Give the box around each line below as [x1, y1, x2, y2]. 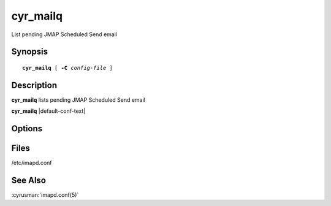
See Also [11, 175, 46, 185]
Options [11, 123, 43, 134]
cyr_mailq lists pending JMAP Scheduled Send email [11, 96, 145, 104]
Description [11, 80, 58, 90]
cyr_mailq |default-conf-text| [11, 107, 86, 115]
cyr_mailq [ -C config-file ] [22, 64, 113, 71]
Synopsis [11, 47, 48, 57]
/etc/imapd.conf [11, 159, 52, 167]
